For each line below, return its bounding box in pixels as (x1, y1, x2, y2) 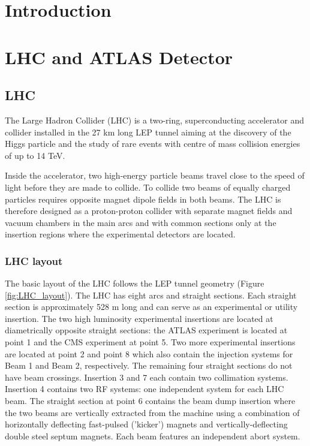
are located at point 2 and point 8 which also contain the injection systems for (5, 347, 293, 360)
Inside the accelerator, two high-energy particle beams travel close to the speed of (5, 169, 305, 182)
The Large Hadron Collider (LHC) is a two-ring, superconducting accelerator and (5, 113, 304, 126)
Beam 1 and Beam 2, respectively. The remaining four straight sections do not (5, 359, 293, 372)
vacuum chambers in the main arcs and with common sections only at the (5, 216, 276, 228)
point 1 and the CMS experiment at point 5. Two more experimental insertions (5, 336, 296, 348)
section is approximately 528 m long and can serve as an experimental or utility (5, 300, 298, 313)
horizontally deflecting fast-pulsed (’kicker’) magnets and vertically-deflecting (5, 418, 288, 430)
